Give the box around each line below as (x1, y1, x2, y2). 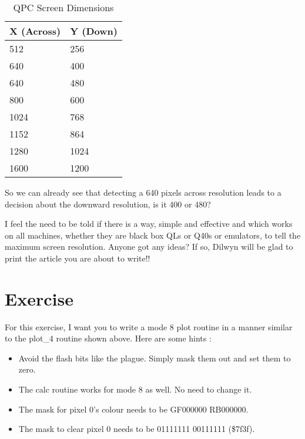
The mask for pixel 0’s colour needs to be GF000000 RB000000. (18, 403, 249, 415)
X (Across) (9, 24, 61, 38)
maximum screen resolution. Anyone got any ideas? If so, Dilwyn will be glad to (5, 240, 293, 253)
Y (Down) (70, 24, 118, 38)
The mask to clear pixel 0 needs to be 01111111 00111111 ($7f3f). (18, 423, 255, 435)
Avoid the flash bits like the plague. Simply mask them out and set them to (18, 351, 291, 364)
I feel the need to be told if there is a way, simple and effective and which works (5, 217, 293, 230)
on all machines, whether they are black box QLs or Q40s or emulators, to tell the (5, 229, 301, 241)
